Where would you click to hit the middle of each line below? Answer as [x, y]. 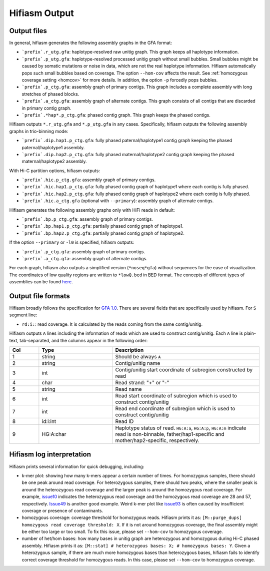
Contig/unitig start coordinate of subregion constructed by [184, 370]
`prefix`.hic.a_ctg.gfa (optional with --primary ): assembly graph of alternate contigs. [118, 201]
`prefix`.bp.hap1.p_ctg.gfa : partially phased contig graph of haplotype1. [102, 226]
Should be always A [138, 357]
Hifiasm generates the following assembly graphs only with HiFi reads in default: [92, 210]
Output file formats [39, 296]
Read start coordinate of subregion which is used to [176, 396]
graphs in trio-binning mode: [39, 131]
